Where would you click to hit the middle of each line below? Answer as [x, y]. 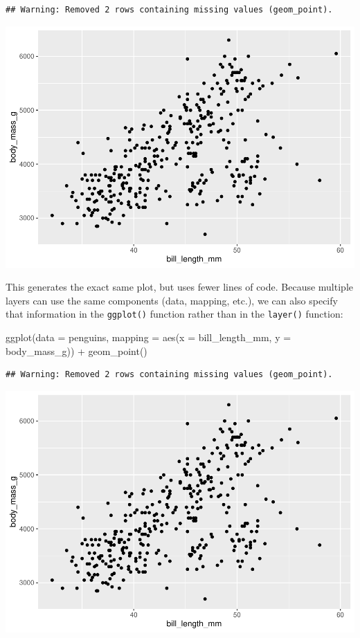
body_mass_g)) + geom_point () [76, 350]
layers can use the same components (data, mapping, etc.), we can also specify [172, 300]
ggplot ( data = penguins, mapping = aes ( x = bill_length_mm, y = [148, 337]
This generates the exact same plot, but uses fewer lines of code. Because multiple [179, 287]
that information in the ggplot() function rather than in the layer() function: [174, 314]
